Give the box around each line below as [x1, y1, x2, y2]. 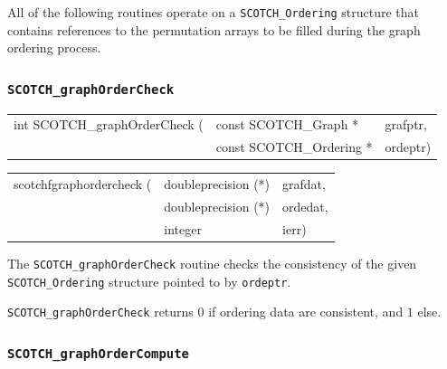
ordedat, [282, 196, 328, 215]
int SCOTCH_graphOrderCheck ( [14, 115, 204, 134]
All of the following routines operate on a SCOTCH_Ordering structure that [7, 3, 420, 21]
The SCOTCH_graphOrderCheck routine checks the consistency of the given [7, 253, 417, 272]
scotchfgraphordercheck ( [14, 175, 152, 194]
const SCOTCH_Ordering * [215, 137, 373, 156]
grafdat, [282, 175, 326, 194]
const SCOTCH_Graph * [215, 115, 359, 134]
